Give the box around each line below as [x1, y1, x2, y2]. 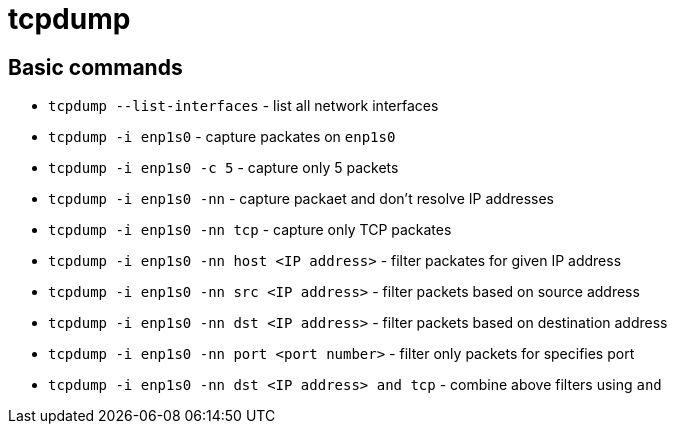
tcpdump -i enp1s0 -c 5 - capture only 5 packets [48, 159, 399, 177]
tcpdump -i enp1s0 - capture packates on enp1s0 [48, 128, 396, 146]
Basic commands [8, 54, 183, 80]
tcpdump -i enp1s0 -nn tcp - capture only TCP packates [48, 221, 452, 239]
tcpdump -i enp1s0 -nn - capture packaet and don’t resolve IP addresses [48, 190, 554, 208]
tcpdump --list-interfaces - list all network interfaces [48, 97, 439, 115]
